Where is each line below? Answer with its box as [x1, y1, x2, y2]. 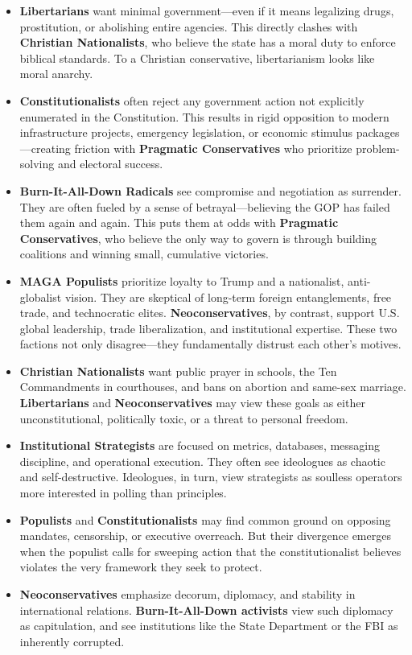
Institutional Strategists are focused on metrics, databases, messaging [19, 437, 381, 454]
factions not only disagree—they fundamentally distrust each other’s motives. [19, 336, 402, 352]
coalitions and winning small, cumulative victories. [19, 245, 269, 262]
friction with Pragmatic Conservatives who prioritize [74, 139, 352, 156]
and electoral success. [57, 155, 163, 172]
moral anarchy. [19, 65, 93, 82]
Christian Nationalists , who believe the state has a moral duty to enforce [19, 34, 396, 51]
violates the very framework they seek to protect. [19, 558, 262, 575]
